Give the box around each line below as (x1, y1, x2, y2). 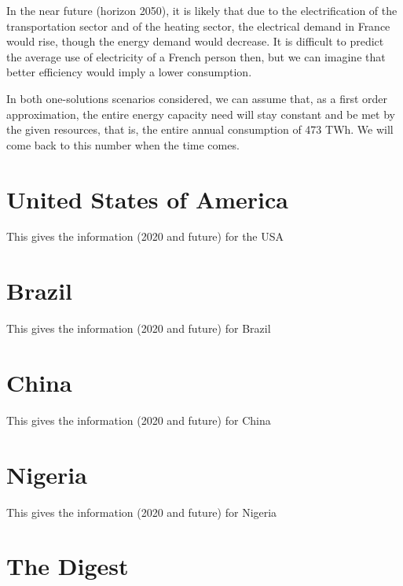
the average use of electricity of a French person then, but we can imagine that (6, 48, 386, 64)
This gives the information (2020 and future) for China (6, 411, 271, 428)
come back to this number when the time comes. (6, 136, 240, 153)
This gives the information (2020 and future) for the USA (6, 228, 284, 245)
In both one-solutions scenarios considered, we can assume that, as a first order (6, 90, 388, 106)
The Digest (6, 550, 129, 582)
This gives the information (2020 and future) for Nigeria (6, 503, 277, 520)
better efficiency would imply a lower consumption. (6, 64, 252, 80)
